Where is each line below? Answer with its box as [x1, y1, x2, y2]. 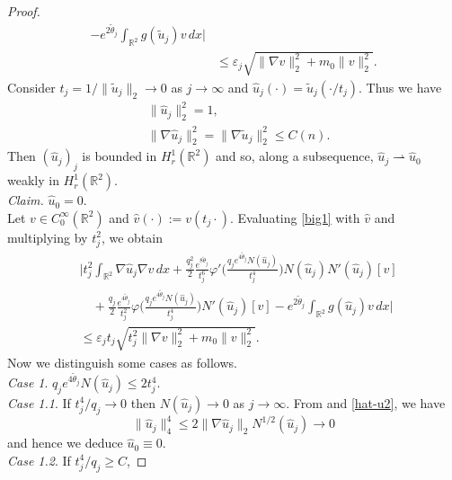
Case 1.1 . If [7, 393, 71, 412]
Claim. [7, 191, 44, 209]
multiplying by [7, 227, 88, 246]
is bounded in [82, 147, 157, 165]
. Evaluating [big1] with [230, 208, 360, 227]
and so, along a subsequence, [216, 147, 374, 165]
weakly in [7, 171, 59, 190]
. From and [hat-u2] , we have [286, 393, 446, 412]
